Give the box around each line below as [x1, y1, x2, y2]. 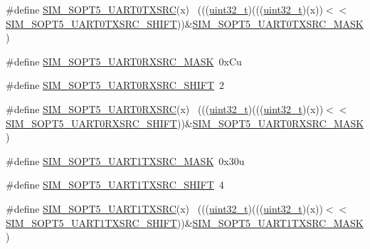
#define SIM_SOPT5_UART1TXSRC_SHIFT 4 [6, 177, 224, 192]
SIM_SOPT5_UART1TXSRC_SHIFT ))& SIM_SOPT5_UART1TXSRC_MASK [6, 215, 364, 230]
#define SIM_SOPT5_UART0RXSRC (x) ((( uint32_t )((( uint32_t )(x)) [6, 101, 324, 116]
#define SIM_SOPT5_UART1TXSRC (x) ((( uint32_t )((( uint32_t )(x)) [6, 201, 323, 216]
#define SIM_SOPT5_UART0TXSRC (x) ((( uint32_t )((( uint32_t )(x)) [6, 2, 323, 16]
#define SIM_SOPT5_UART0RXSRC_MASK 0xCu [6, 53, 242, 68]
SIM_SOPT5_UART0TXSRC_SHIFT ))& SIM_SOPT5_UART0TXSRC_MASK [6, 16, 364, 31]
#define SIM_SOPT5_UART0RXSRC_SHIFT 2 [6, 78, 225, 92]
